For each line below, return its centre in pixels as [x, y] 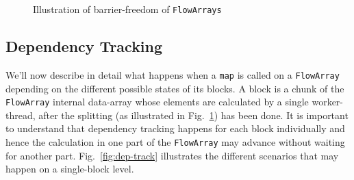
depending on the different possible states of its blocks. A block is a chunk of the [175, 88]
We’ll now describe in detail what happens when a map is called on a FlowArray [173, 74]
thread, [21, 115]
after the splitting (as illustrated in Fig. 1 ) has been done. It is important [193, 115]
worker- [328, 102]
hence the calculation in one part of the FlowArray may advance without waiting [175, 141]
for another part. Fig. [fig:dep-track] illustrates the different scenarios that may [172, 155]
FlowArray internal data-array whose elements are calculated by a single [157, 102]
